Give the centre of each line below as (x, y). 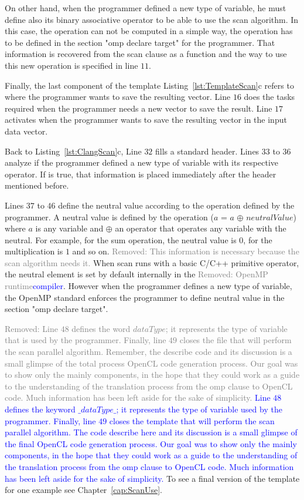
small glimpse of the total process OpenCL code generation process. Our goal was (151, 363)
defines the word (101, 328)
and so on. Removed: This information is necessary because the (186, 251)
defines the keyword (40, 409)
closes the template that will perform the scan (192, 420)
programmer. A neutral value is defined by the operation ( (109, 217)
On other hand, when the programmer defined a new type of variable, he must (146, 8)
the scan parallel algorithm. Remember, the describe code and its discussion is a (148, 352)
